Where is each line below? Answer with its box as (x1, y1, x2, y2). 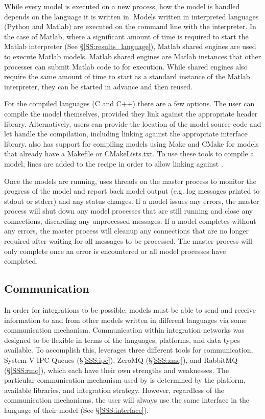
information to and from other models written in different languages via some (4, 314, 247, 325)
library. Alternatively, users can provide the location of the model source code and (4, 118, 261, 129)
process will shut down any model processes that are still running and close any (4, 205, 253, 216)
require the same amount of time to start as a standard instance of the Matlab (4, 71, 250, 82)
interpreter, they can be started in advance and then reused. (4, 81, 193, 91)
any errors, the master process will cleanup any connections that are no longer (4, 225, 249, 236)
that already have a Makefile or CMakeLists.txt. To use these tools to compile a (4, 148, 254, 159)
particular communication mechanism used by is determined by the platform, (4, 375, 246, 385)
